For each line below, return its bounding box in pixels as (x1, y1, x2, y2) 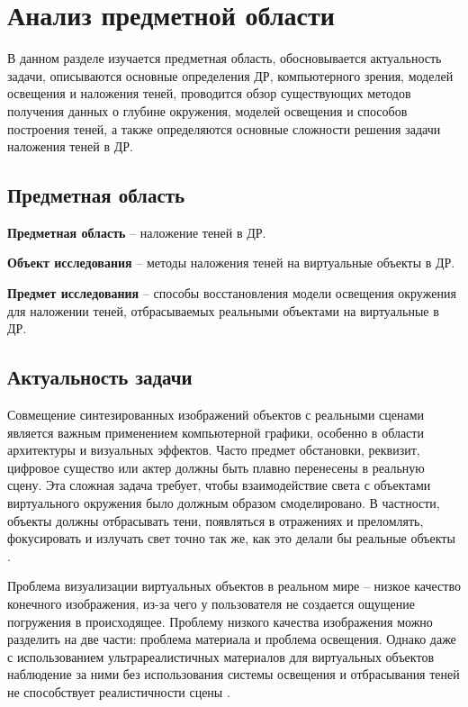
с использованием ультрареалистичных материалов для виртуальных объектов (7, 647, 434, 666)
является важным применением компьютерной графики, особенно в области (7, 422, 424, 441)
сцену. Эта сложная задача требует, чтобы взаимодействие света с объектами (7, 476, 431, 494)
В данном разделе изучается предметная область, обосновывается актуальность (7, 49, 442, 68)
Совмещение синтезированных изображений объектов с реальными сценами (7, 405, 425, 424)
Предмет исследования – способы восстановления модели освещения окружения (7, 284, 456, 303)
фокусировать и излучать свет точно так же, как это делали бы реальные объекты (7, 529, 455, 548)
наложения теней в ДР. (7, 137, 133, 156)
